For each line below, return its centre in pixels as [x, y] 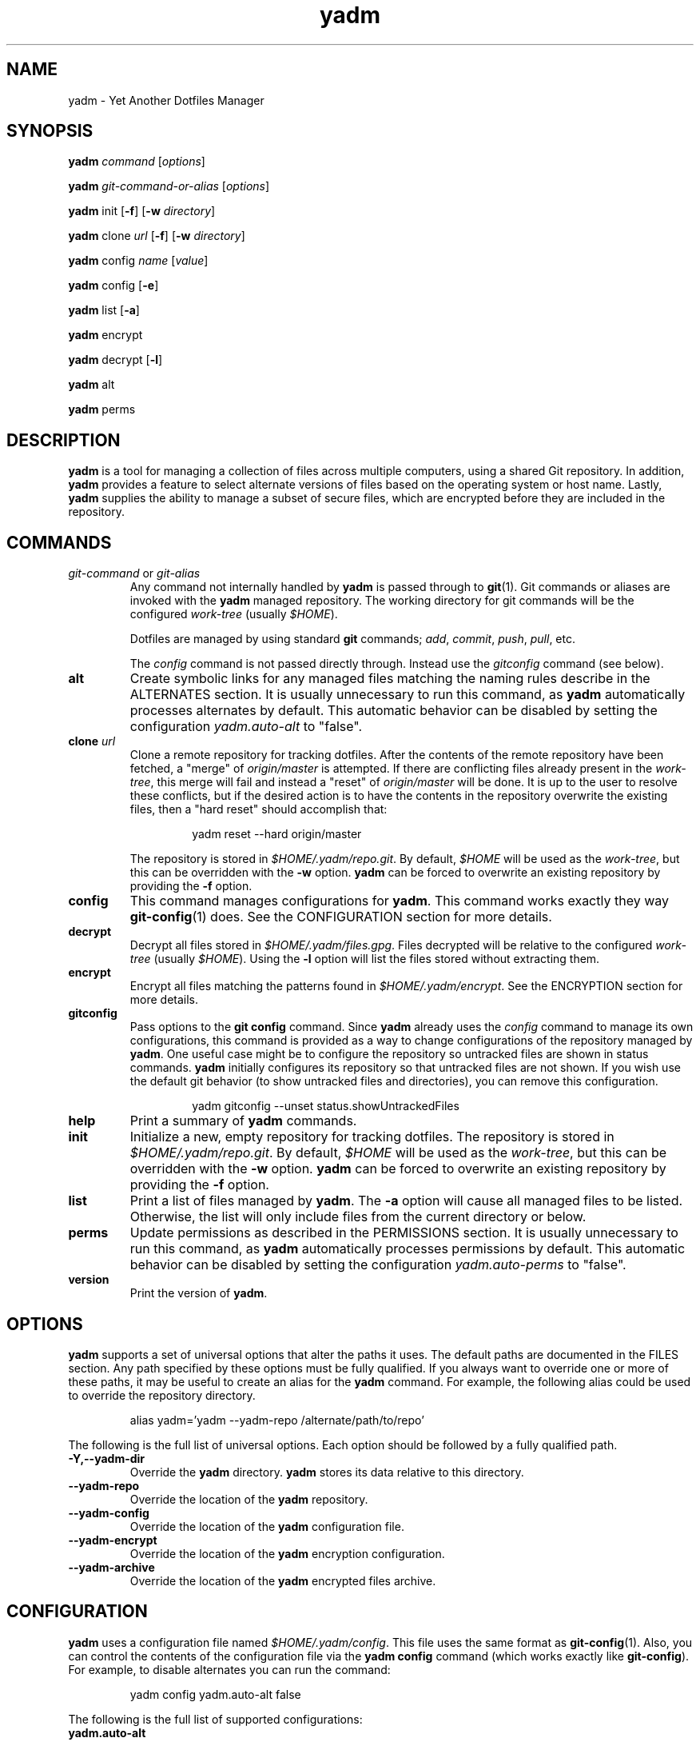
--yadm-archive [111, 1567]
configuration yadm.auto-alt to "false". [246, 727]
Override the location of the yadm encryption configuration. [287, 1553]
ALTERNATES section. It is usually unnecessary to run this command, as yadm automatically [408, 695]
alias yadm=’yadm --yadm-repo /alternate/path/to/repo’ [277, 1420]
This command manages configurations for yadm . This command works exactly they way [399, 901]
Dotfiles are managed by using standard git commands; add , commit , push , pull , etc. [352, 639]
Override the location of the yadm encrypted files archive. [283, 1580]
